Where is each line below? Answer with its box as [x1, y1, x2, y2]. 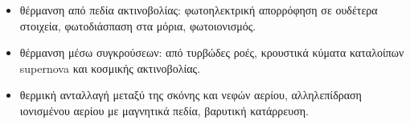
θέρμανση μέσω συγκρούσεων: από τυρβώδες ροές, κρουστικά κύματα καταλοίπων [19, 44, 404, 61]
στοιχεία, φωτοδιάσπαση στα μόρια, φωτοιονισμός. [19, 17, 256, 34]
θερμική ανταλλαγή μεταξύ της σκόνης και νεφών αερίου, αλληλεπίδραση [19, 86, 362, 103]
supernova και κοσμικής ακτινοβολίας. [19, 59, 201, 76]
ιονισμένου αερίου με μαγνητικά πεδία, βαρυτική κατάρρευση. [19, 102, 309, 118]
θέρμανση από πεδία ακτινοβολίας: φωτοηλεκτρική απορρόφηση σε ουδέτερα [19, 2, 378, 18]
